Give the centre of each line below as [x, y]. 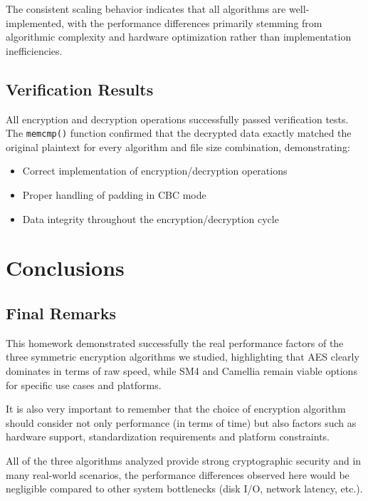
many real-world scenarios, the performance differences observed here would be [178, 474]
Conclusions [65, 268]
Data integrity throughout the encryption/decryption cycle [151, 218]
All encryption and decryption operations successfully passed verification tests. [177, 119]
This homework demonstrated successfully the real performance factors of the [175, 342]
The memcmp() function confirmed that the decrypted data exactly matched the [179, 133]
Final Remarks [61, 313]
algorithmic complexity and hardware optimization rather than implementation [179, 37]
